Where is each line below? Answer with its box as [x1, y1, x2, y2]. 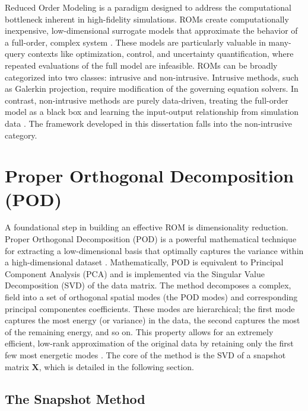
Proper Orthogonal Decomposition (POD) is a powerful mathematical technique [5, 233, 297, 245]
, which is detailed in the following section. [39, 360, 194, 373]
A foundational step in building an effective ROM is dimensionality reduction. [5, 221, 288, 233]
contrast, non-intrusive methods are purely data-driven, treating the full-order [5, 94, 288, 106]
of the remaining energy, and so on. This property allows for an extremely [5, 325, 274, 338]
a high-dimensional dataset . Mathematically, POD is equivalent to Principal [5, 256, 284, 268]
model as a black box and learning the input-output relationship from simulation [5, 105, 299, 118]
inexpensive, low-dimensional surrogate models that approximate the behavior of [5, 24, 298, 37]
